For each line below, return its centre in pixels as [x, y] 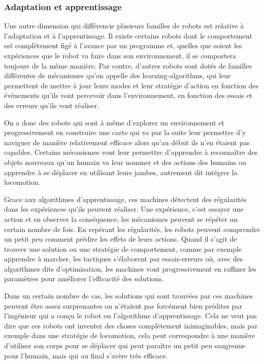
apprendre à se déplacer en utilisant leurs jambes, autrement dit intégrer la [121, 172]
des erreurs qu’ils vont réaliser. [52, 105]
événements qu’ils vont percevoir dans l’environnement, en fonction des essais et [128, 95]
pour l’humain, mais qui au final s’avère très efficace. [86, 355]
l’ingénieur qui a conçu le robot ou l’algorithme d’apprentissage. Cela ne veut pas [130, 316]
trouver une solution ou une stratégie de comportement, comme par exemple [123, 249]
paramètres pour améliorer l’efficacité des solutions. [84, 278]
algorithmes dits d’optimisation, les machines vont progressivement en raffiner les [130, 268]
